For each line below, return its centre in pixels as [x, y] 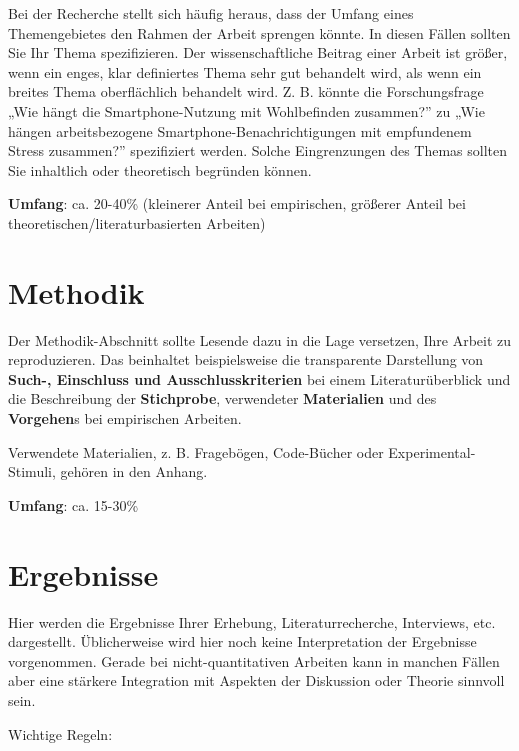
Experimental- [432, 451]
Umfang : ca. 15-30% [73, 504]
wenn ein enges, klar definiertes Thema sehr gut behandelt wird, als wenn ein [245, 71]
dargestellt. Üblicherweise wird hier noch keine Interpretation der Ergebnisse [242, 641]
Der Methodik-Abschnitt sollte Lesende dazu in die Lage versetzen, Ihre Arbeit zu [260, 339]
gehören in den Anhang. [134, 471]
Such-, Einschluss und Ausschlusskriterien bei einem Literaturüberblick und [259, 378]
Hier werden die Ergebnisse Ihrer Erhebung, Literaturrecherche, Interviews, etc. [252, 621]
